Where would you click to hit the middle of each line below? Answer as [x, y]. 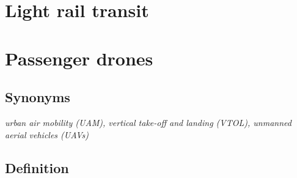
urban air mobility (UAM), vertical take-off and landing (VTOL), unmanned [148, 122]
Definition [37, 167]
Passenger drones [79, 58]
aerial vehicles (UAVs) [47, 134]
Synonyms [38, 97]
